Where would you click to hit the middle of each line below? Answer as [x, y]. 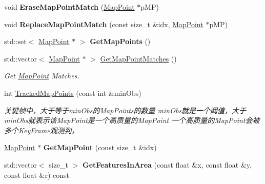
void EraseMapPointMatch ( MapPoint [69, 7]
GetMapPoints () [120, 41]
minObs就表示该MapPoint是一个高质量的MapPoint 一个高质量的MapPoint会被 [132, 120]
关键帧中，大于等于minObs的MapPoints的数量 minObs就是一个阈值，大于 [125, 110]
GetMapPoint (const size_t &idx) [100, 147]
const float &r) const [37, 175]
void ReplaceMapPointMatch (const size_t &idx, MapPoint [104, 24]
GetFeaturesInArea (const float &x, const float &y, [167, 164]
